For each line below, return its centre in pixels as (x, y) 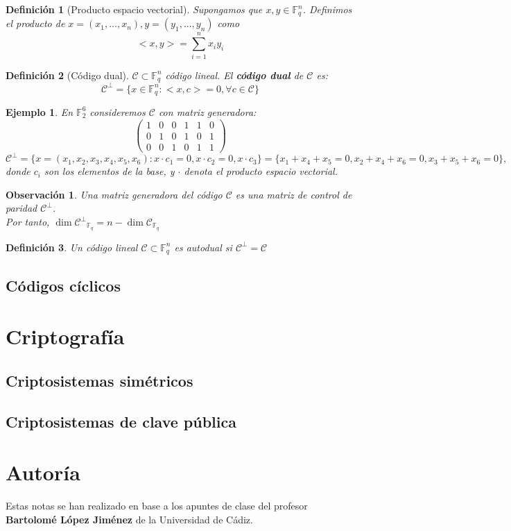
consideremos (118, 111)
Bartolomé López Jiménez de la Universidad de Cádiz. (129, 519)
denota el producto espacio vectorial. (261, 171)
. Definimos (327, 9)
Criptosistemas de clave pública (121, 421)
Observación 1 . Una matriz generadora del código (114, 194)
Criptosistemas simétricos (99, 380)
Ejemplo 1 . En (40, 111)
